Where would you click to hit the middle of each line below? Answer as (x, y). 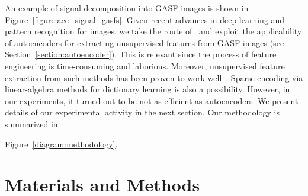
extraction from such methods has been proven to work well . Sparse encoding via (154, 77)
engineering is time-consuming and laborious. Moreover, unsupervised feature (145, 65)
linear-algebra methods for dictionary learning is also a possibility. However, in (147, 89)
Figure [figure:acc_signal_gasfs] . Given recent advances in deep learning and (145, 19)
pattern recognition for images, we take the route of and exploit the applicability (153, 31)
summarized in (31, 123)
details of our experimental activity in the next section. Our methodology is (142, 112)
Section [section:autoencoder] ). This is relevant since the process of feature (141, 54)
